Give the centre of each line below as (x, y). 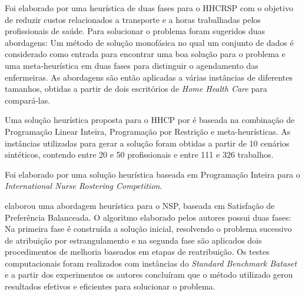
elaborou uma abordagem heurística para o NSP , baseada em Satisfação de (140, 205)
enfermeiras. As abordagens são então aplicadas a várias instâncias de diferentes (149, 77)
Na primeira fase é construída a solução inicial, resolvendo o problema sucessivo (148, 229)
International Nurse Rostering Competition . (84, 186)
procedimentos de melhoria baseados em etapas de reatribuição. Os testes (137, 252)
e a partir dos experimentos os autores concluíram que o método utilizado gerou (149, 275)
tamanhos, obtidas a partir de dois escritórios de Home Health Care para (136, 89)
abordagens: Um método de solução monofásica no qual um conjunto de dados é (149, 42)
